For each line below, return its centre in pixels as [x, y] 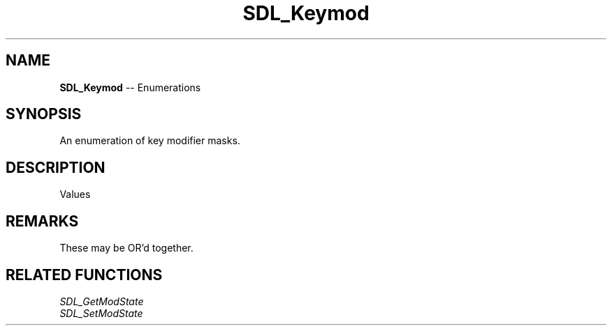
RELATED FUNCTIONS [84, 275]
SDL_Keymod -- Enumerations [130, 87]
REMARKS [42, 221]
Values [75, 194]
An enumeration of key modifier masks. [150, 141]
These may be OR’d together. [126, 248]
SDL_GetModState [102, 301]
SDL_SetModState [101, 313]
